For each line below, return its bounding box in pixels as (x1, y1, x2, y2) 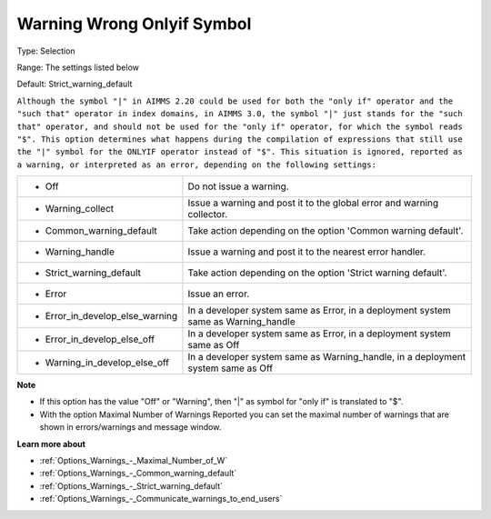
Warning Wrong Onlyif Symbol (16, 14, 252, 34)
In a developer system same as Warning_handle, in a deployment (187, 351, 466, 364)
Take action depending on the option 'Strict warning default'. (187, 266, 447, 279)
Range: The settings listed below (16, 62, 140, 73)
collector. (187, 208, 227, 221)
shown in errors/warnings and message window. (39, 422, 222, 433)
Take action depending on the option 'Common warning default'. (187, 225, 464, 237)
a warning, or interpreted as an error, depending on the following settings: (16, 159, 377, 170)
